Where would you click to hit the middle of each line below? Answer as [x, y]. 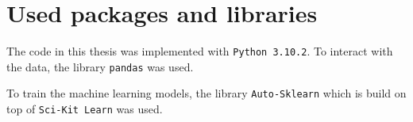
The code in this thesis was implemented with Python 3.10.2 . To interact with [200, 51]
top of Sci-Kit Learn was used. [85, 109]
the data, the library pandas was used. [100, 66]
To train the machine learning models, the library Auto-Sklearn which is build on [206, 93]
